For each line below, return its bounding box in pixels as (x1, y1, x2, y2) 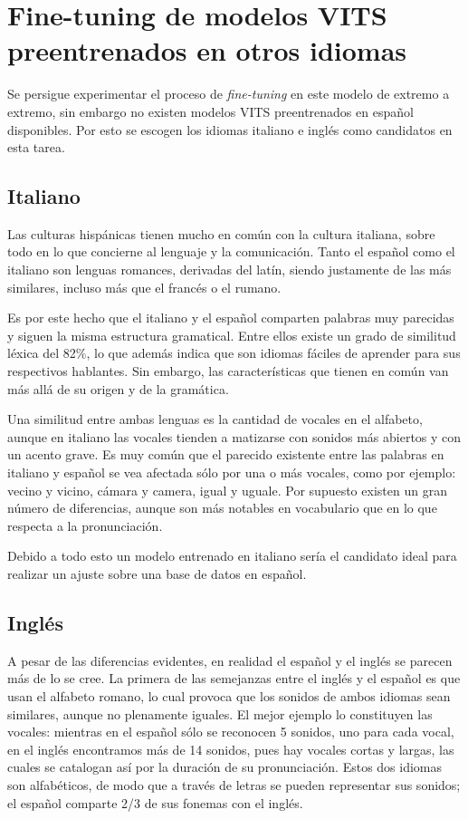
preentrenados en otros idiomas (7, 32, 407, 69)
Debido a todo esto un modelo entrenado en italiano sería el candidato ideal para (7, 546, 457, 565)
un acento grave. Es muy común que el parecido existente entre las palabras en (7, 445, 444, 464)
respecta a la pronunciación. (7, 515, 163, 535)
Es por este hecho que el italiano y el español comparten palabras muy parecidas (7, 308, 454, 327)
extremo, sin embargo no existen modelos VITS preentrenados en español (7, 101, 414, 120)
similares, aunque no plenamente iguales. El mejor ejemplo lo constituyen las (7, 704, 433, 723)
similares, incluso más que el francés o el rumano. (7, 277, 282, 296)
